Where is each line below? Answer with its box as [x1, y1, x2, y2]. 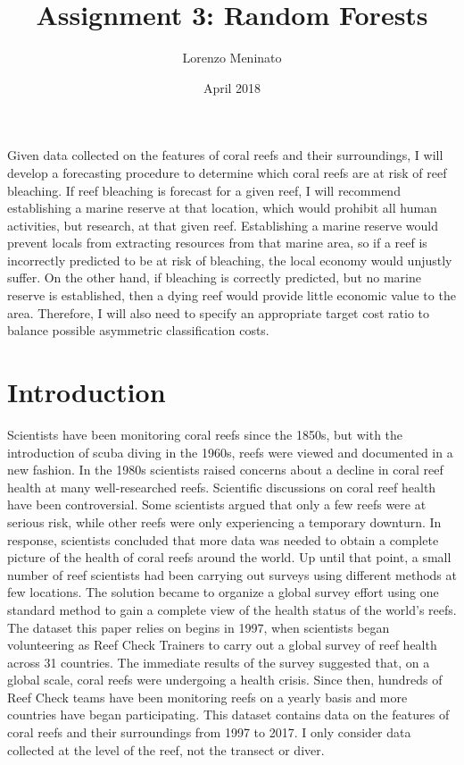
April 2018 [203, 78, 261, 97]
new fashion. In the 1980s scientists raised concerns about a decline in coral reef [7, 460, 443, 479]
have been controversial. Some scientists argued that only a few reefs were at [7, 495, 427, 514]
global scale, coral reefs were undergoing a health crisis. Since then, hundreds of [7, 670, 443, 689]
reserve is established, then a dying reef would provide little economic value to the [7, 286, 456, 305]
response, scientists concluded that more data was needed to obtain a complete [7, 530, 439, 549]
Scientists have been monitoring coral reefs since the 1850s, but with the [7, 425, 403, 443]
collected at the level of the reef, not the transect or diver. [7, 740, 325, 759]
